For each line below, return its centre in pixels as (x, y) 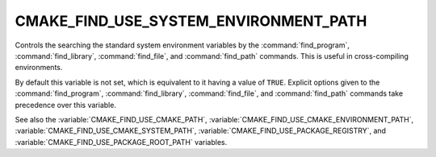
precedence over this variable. (66, 105)
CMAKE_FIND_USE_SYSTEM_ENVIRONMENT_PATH (191, 21)
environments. (39, 68)
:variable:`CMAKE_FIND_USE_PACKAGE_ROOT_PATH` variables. (121, 142)
